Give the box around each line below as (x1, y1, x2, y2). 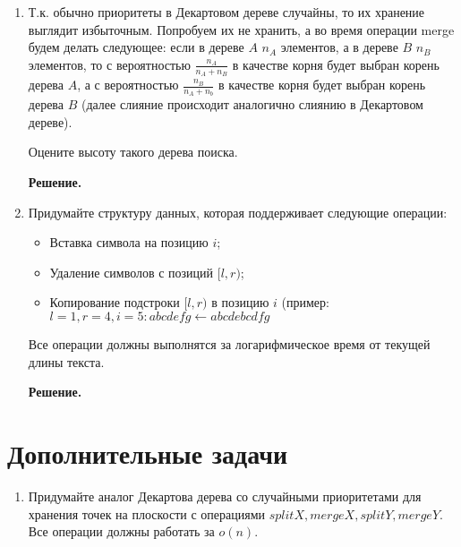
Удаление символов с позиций (49, 262, 214, 281)
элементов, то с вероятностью (28, 55, 191, 73)
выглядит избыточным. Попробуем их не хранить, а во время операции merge (28, 20, 455, 38)
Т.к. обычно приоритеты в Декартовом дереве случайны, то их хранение (28, 3, 425, 21)
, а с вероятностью (77, 75, 179, 94)
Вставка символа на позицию (49, 233, 209, 252)
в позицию (211, 293, 269, 312)
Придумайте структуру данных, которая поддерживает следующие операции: (28, 202, 448, 221)
